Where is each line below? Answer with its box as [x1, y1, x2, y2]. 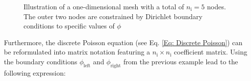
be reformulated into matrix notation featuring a [4, 47, 151, 57]
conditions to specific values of [24, 21, 115, 31]
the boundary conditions [4, 56, 77, 66]
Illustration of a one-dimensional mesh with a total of [24, 1, 184, 11]
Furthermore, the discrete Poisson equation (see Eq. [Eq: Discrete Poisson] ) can [4, 37, 243, 47]
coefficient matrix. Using [174, 47, 248, 57]
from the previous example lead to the [123, 56, 238, 66]
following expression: [4, 67, 66, 78]
